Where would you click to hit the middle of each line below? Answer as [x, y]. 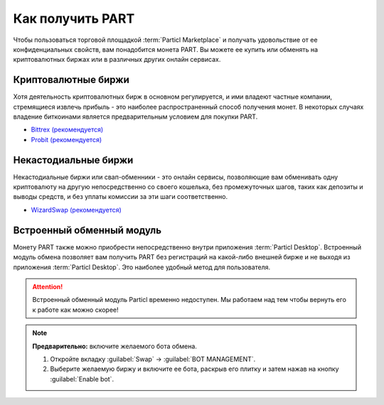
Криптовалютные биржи [71, 80]
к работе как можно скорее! [75, 310]
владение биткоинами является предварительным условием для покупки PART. [135, 117]
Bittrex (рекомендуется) [67, 130]
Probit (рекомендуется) [66, 139]
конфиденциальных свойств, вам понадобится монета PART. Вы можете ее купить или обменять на [166, 49]
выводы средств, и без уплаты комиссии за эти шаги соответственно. [120, 197]
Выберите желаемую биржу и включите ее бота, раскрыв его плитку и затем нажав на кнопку [194, 369]
